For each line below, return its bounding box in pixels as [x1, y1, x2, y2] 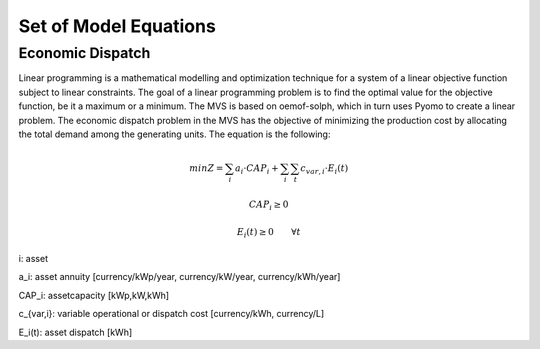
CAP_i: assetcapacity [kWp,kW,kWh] [18, 289, 170, 301]
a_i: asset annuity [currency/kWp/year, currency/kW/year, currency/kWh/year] [18, 271, 341, 283]
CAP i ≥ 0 [248, 198, 289, 212]
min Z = [188, 163, 224, 174]
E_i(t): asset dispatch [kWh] [18, 326, 133, 338]
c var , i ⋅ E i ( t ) [300, 163, 349, 176]
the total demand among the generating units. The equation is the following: [18, 128, 331, 140]
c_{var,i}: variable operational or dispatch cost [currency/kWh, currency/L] [18, 308, 325, 320]
